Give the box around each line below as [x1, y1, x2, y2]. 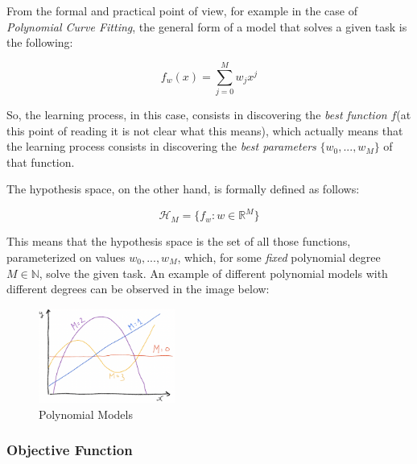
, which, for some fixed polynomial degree [177, 248, 381, 265]
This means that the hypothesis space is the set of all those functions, [6, 233, 351, 250]
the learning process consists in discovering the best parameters [6, 138, 316, 155]
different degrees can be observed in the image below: [6, 280, 270, 297]
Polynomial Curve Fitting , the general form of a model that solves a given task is [6, 18, 407, 35]
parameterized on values [6, 248, 126, 265]
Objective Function [6, 440, 133, 460]
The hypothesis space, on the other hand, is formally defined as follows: [6, 180, 360, 197]
